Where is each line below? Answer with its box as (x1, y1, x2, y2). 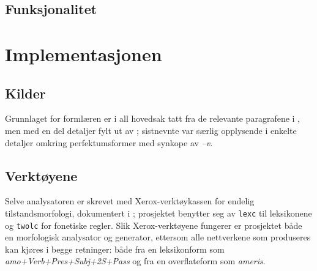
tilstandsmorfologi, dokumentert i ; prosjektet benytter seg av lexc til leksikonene (5, 206, 312, 219)
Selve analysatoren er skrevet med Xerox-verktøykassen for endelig (5, 195, 255, 207)
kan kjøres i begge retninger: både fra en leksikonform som (5, 242, 225, 255)
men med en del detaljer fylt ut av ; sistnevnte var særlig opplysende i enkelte (5, 124, 297, 136)
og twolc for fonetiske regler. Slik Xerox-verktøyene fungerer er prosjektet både (5, 218, 302, 231)
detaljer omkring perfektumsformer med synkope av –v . (5, 136, 213, 149)
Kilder (5, 83, 46, 102)
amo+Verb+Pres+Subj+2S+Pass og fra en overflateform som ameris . (5, 254, 266, 267)
